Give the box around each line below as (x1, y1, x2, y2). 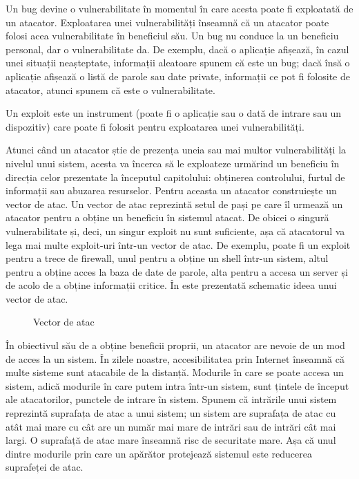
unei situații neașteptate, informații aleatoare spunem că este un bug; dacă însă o (6, 55, 350, 70)
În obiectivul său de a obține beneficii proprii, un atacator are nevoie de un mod (6, 338, 345, 353)
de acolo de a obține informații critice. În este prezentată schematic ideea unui (6, 278, 337, 292)
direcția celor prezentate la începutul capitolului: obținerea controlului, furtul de (6, 169, 345, 184)
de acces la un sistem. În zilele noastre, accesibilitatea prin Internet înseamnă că (6, 351, 345, 366)
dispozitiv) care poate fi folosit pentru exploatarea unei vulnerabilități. (6, 119, 304, 133)
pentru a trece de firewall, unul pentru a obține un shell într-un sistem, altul (6, 251, 329, 265)
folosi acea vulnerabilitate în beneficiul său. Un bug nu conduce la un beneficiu (6, 28, 339, 43)
